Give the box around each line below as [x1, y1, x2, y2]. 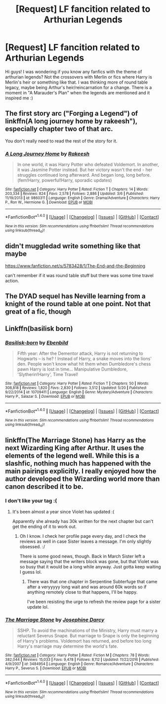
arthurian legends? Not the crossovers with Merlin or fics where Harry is [5, 74, 152, 80]
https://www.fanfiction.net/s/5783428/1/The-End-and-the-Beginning [5, 263, 146, 269]
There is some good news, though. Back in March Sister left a [19, 553, 145, 559]
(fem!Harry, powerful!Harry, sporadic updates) [17, 177, 112, 184]
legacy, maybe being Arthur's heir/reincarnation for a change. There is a [5, 84, 152, 90]
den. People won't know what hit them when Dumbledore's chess [17, 361, 151, 367]
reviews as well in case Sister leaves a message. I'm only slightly [19, 538, 152, 544]
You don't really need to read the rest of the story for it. [5, 138, 118, 144]
